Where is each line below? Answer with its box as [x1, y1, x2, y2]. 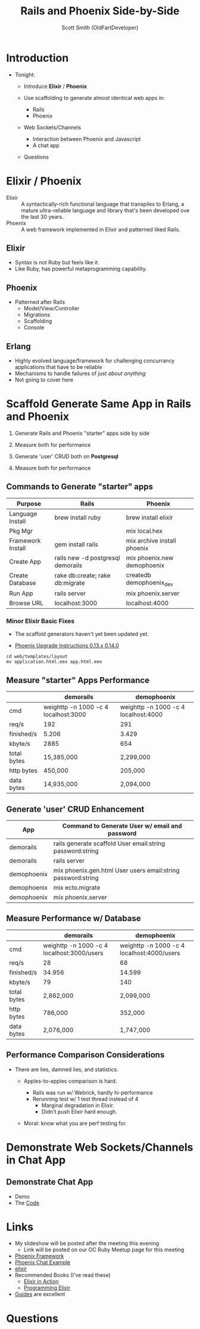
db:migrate [54, 579, 85, 587]
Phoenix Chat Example [14, 1259, 71, 1266]
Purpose [17, 499, 42, 508]
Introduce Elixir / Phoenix [23, 83, 87, 90]
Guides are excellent [14, 1291, 65, 1298]
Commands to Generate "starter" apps [6, 481, 154, 492]
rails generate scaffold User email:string [53, 839, 165, 848]
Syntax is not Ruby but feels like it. [14, 259, 99, 266]
